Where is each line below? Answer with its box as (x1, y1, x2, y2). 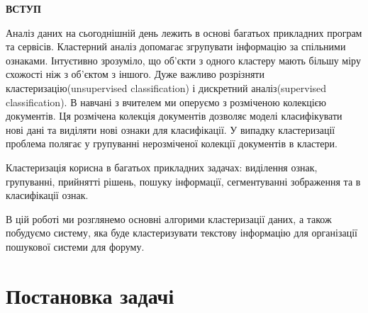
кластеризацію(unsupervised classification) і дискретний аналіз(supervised (6, 80, 327, 95)
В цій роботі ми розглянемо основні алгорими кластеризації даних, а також (6, 211, 332, 226)
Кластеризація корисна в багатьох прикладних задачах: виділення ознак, (6, 159, 318, 174)
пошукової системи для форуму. (6, 239, 145, 254)
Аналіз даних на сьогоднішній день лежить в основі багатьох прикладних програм (6, 25, 362, 40)
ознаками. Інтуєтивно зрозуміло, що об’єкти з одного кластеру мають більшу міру (6, 52, 361, 67)
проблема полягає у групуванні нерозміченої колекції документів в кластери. (6, 136, 338, 151)
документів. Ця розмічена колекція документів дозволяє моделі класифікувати (6, 108, 342, 123)
